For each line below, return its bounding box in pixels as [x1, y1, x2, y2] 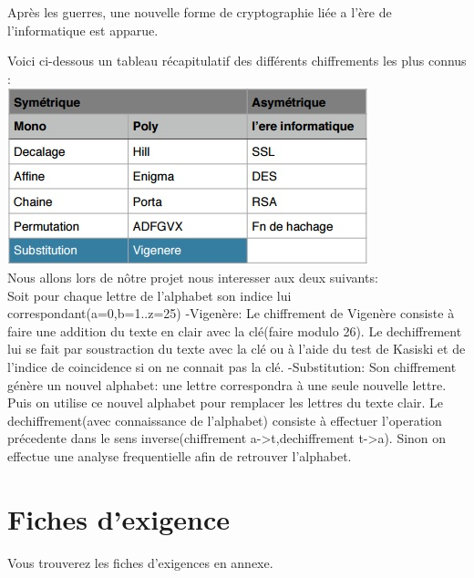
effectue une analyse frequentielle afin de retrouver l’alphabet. [7, 446, 352, 465]
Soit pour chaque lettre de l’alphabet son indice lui [7, 285, 292, 304]
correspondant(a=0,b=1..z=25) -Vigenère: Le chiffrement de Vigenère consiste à [7, 304, 455, 323]
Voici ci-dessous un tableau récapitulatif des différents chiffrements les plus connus [7, 51, 467, 70]
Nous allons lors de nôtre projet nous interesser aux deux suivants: [7, 267, 378, 286]
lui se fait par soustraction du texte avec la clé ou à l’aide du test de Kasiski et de [7, 339, 466, 358]
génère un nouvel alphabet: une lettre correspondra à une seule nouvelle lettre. [7, 375, 447, 394]
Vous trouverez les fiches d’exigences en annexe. [7, 552, 273, 572]
